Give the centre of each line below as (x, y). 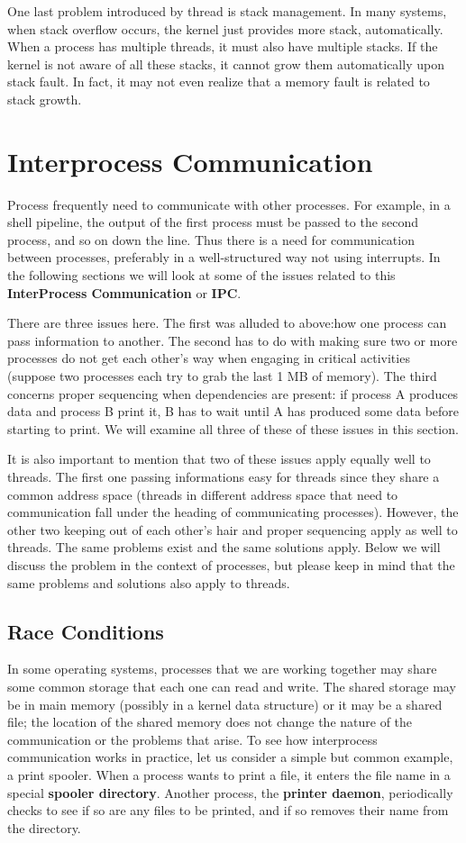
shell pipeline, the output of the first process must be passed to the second (213, 222)
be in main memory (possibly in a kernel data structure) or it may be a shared (225, 704)
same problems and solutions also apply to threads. (149, 582)
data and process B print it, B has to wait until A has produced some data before (233, 411)
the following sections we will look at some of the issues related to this (201, 275)
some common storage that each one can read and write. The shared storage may (232, 686)
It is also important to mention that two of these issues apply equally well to (219, 459)
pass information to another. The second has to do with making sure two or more (233, 340)
